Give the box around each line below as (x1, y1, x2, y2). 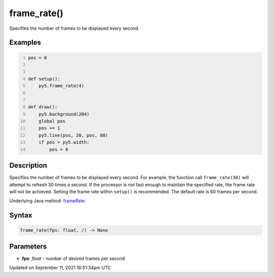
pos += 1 (38, 125, 61, 131)
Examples (9, 38, 41, 47)
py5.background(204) (38, 111, 89, 117)
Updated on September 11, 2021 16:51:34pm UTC (9, 265, 111, 271)
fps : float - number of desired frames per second (22, 255, 125, 261)
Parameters (9, 242, 47, 251)
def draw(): (28, 104, 58, 110)
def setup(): (28, 76, 61, 82)
